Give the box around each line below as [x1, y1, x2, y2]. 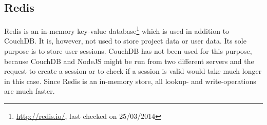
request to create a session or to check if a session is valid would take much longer [4, 66, 262, 76]
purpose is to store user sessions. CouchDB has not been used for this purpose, [4, 46, 252, 56]
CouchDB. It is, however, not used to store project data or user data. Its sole [4, 35, 246, 46]
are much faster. [4, 86, 55, 96]
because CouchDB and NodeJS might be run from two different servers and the [4, 55, 254, 66]
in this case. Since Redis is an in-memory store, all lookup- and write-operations [4, 75, 256, 86]
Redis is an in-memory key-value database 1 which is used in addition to [4, 24, 230, 36]
